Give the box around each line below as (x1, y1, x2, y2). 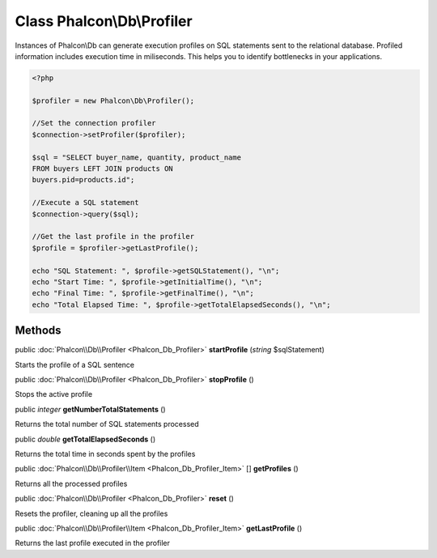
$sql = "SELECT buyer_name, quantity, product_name (32, 152, 242, 162)
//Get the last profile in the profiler (32, 232, 194, 241)
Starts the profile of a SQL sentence (15, 360, 135, 369)
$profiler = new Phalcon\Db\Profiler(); (32, 96, 194, 105)
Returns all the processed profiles (15, 479, 128, 488)
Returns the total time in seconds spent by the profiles (15, 449, 196, 458)
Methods (15, 324, 62, 338)
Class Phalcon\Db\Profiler (15, 12, 193, 30)
